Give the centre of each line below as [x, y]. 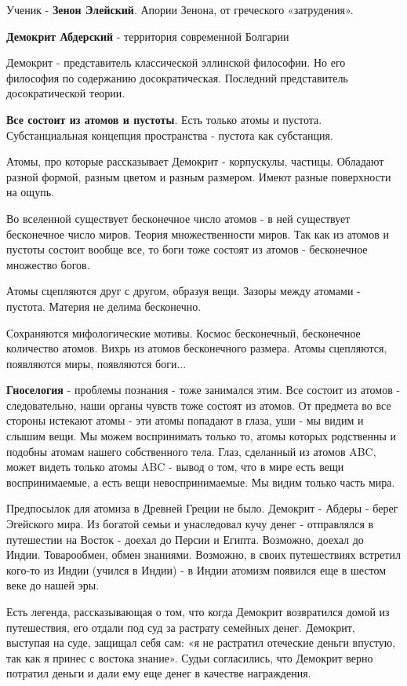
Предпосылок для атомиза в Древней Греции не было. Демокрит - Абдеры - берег [202, 508]
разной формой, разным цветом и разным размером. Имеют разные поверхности [199, 176]
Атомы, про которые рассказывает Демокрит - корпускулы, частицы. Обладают [195, 161]
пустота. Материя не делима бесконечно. [104, 306]
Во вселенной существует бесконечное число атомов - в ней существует [178, 218]
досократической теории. [66, 93]
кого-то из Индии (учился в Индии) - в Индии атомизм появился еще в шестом [196, 569]
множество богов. [48, 264]
